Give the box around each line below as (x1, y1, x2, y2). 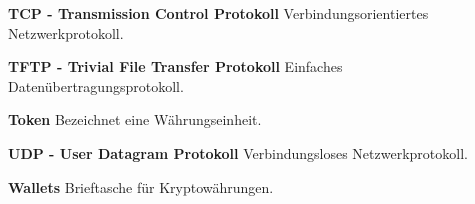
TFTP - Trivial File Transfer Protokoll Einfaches (8, 56, 343, 77)
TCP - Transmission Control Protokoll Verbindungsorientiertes (8, 3, 429, 23)
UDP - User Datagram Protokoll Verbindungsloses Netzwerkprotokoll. (8, 142, 468, 163)
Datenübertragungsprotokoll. (8, 75, 184, 96)
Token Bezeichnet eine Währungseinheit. (8, 109, 262, 130)
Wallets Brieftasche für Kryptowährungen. (8, 176, 274, 197)
